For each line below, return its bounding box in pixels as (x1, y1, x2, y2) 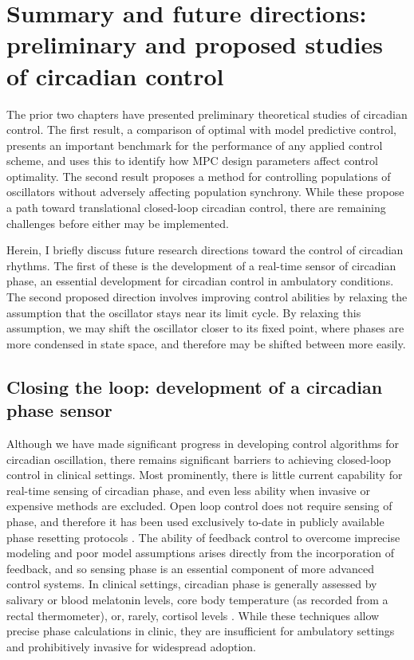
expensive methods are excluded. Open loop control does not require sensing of (6, 497, 392, 514)
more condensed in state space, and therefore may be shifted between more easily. (6, 335, 406, 352)
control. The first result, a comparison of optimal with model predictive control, (6, 121, 396, 138)
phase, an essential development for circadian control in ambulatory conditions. (6, 273, 394, 289)
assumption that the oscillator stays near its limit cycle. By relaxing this (6, 304, 361, 320)
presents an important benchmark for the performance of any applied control (6, 136, 383, 153)
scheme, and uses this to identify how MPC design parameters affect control (6, 152, 378, 169)
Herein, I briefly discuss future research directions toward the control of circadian (6, 242, 404, 258)
